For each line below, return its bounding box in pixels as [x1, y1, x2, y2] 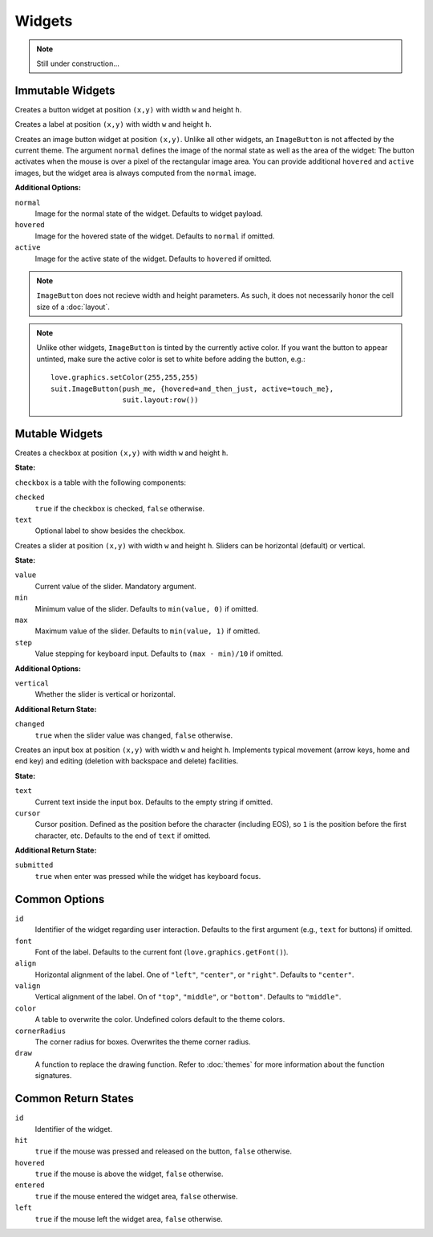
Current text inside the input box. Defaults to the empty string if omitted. [34, 797, 273, 807]
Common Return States [14, 1092, 134, 1105]
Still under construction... [36, 59, 120, 68]
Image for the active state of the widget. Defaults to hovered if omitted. [34, 254, 272, 263]
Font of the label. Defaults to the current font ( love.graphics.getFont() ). [34, 947, 289, 957]
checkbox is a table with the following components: [14, 478, 186, 487]
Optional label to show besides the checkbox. [34, 526, 186, 535]
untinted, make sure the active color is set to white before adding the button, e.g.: [36, 354, 306, 364]
